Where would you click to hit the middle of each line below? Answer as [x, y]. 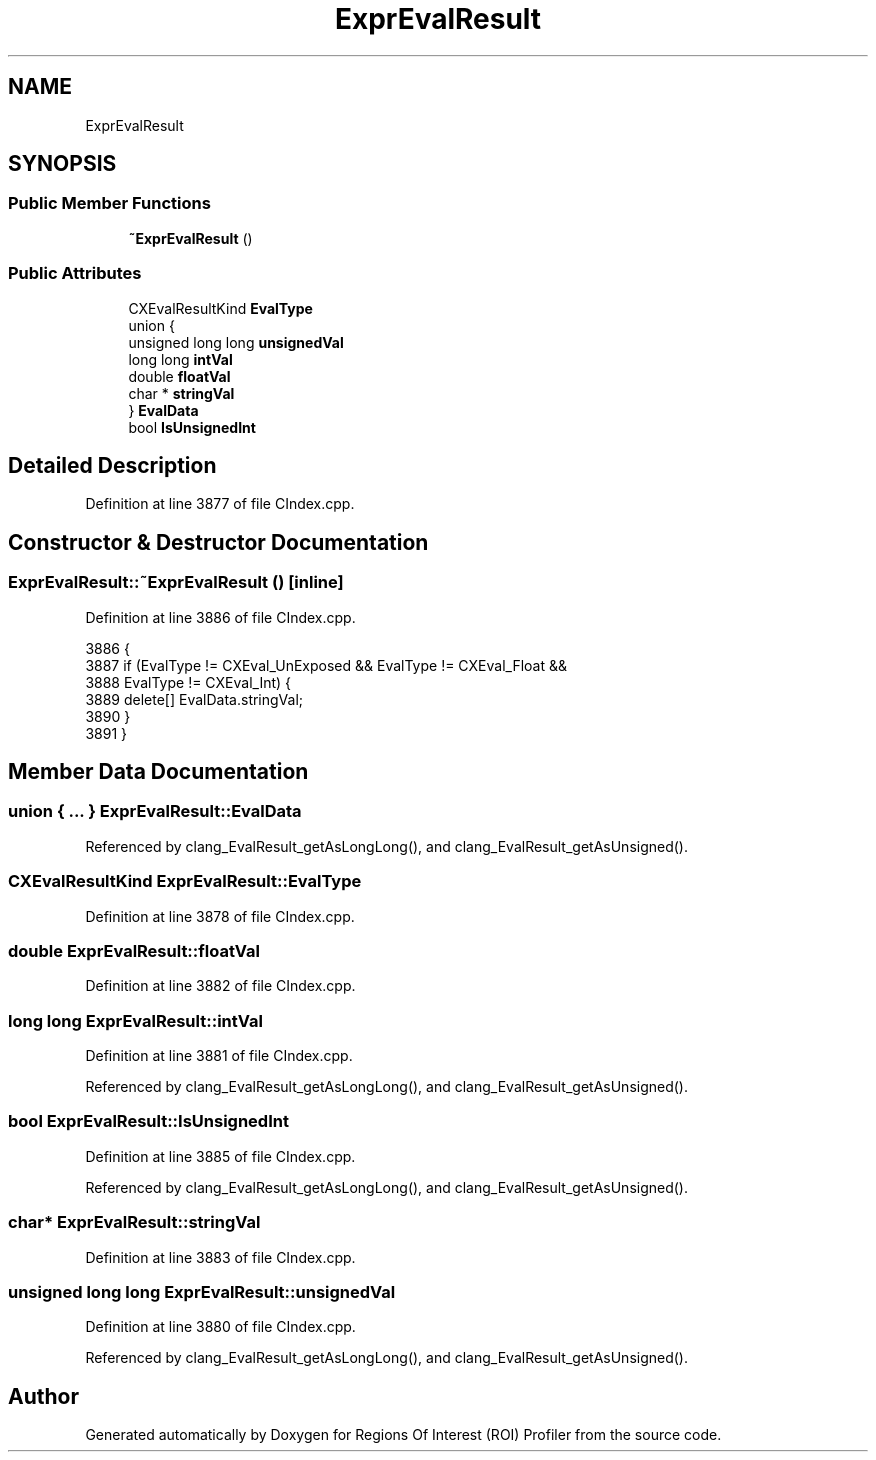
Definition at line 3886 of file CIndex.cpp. [220, 617]
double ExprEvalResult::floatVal [134, 950]
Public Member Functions [109, 203]
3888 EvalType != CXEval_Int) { [188, 682]
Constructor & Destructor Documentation [218, 542]
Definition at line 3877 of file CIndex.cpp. [220, 504]
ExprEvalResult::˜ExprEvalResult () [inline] [176, 582]
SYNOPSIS [62, 164]
